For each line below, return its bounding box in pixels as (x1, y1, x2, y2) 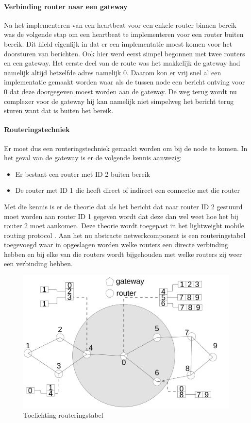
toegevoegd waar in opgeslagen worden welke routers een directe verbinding (4, 239, 228, 250)
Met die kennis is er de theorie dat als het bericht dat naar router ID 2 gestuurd (4, 201, 243, 211)
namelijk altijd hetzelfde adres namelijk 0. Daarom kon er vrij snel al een (4, 67, 221, 77)
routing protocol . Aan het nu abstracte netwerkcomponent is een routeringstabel (4, 230, 246, 240)
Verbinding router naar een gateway (4, 1, 128, 11)
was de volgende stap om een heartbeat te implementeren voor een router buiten (4, 29, 244, 39)
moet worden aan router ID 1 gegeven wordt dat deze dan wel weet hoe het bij (4, 211, 238, 221)
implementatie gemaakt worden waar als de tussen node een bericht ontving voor (4, 77, 245, 87)
